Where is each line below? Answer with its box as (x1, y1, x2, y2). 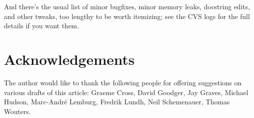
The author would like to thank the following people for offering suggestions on (4, 77, 242, 87)
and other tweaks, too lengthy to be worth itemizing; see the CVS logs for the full (4, 11, 250, 21)
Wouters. (4, 106, 31, 116)
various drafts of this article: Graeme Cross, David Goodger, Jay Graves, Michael (4, 87, 249, 97)
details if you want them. (4, 20, 79, 31)
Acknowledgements (4, 49, 135, 69)
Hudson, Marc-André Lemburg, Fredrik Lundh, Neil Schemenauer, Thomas (4, 97, 230, 107)
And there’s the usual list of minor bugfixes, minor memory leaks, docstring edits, (4, 1, 250, 11)
